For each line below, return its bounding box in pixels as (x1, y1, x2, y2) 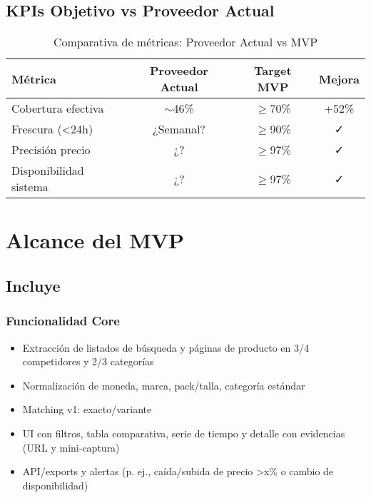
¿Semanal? (153, 121, 205, 138)
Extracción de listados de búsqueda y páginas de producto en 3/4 (22, 340, 309, 355)
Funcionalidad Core (6, 312, 120, 330)
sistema (11, 178, 49, 195)
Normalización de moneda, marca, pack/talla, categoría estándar (22, 377, 305, 392)
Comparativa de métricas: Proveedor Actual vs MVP (53, 34, 318, 51)
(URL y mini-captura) (22, 439, 120, 454)
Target (254, 62, 292, 79)
